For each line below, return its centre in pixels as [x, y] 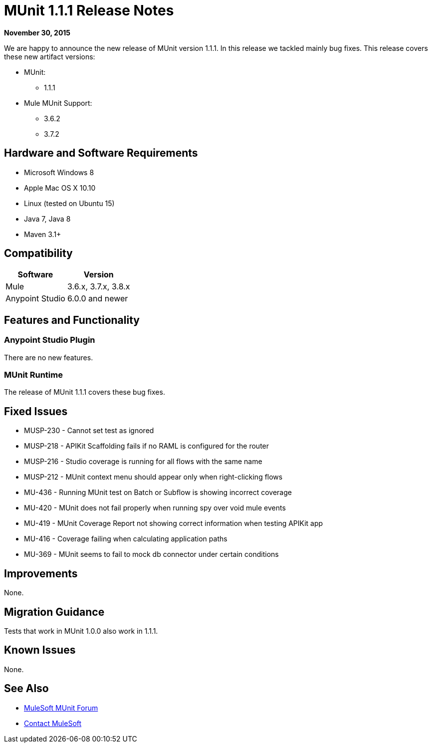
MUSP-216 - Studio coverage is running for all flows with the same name [143, 462]
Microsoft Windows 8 [59, 172]
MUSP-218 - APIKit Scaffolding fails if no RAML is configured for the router [147, 446]
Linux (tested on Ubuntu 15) [69, 203]
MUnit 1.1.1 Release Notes [89, 10]
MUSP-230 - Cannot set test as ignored [89, 431]
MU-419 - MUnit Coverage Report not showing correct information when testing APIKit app [174, 523]
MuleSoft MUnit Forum [61, 708]
